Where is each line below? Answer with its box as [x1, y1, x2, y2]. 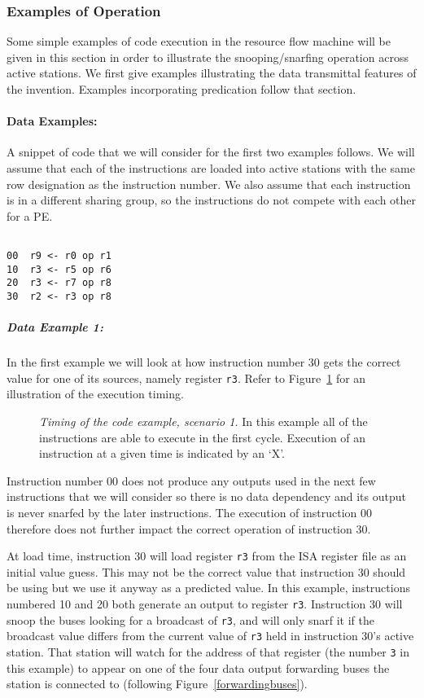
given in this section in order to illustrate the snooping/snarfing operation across [7, 48, 409, 65]
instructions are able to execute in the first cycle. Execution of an [39, 428, 366, 446]
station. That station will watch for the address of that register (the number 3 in [7, 643, 410, 661]
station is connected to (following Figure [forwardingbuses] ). [7, 675, 308, 692]
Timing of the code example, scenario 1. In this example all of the [39, 413, 368, 430]
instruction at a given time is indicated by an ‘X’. [39, 445, 285, 462]
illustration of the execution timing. [7, 385, 184, 402]
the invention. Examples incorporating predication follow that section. [7, 81, 356, 97]
